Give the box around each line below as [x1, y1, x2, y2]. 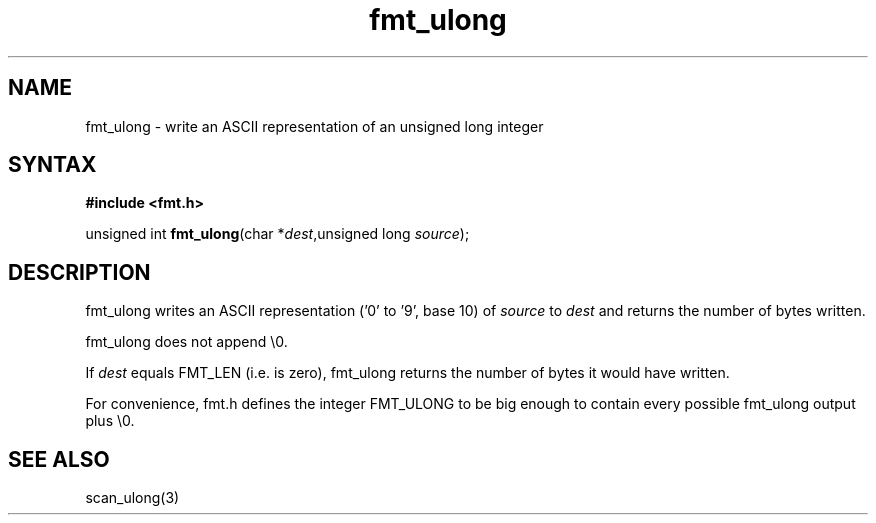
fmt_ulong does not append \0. [85, 333, 288, 351]
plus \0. [85, 412, 135, 430]
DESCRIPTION [8, 259, 151, 285]
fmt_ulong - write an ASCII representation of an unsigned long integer [85, 117, 544, 135]
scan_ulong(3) [85, 489, 180, 507]
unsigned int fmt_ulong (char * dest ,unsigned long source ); [85, 225, 470, 243]
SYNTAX [8, 152, 97, 178]
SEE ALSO [8, 446, 110, 472]
